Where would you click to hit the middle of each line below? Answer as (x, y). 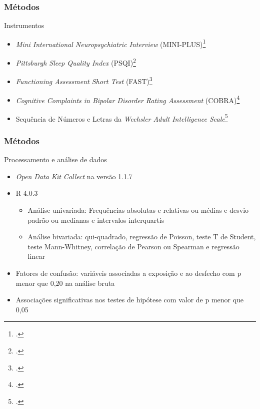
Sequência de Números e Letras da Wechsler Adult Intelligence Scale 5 (122, 118)
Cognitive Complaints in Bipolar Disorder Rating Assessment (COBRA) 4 (128, 99)
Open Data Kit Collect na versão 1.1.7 (74, 176)
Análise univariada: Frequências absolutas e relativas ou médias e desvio (138, 210)
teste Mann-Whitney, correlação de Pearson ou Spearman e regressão (133, 246)
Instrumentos (24, 25)
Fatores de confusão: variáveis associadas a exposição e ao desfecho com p (128, 273)
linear (36, 256)
